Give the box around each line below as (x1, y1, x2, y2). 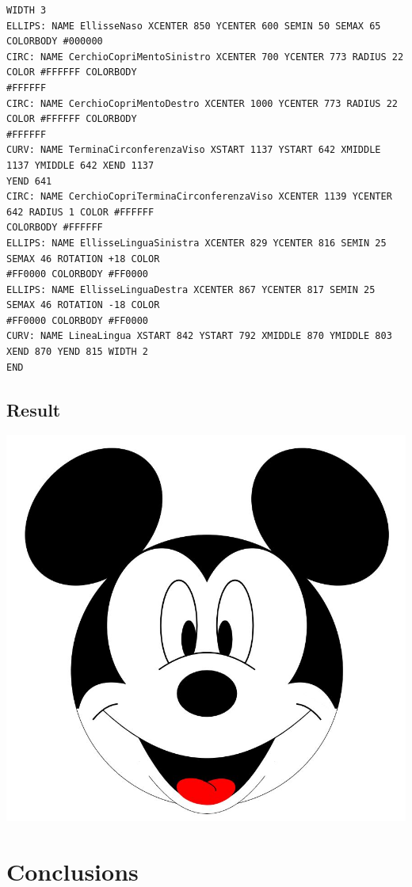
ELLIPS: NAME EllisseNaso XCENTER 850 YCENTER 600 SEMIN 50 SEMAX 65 (6, 20, 381, 32)
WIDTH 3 (6, 5, 47, 16)
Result (6, 397, 61, 421)
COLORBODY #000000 (6, 36, 103, 48)
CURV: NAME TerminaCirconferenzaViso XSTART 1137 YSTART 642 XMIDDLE (6, 144, 381, 156)
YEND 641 (6, 175, 52, 187)
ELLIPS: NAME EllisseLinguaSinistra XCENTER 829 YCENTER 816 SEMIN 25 (6, 237, 387, 249)
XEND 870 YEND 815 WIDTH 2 (6, 346, 148, 358)
